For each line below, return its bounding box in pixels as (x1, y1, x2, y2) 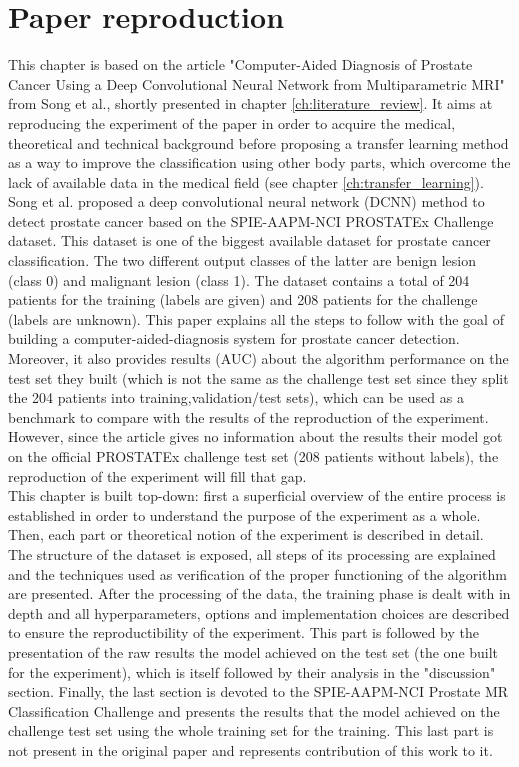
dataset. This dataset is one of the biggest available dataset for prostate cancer (8, 230, 491, 251)
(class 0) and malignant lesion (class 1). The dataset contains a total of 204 (8, 269, 470, 290)
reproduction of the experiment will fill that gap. (8, 465, 307, 486)
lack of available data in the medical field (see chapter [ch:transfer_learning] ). (8, 171, 484, 192)
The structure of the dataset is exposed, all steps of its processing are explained (8, 543, 496, 564)
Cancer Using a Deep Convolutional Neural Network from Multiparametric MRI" (8, 73, 505, 94)
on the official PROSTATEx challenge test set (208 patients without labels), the (8, 446, 499, 466)
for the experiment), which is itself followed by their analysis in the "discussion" (8, 661, 496, 682)
